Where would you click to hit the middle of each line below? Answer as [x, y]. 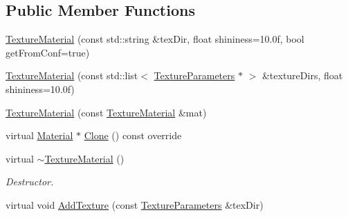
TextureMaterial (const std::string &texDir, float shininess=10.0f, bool [155, 39]
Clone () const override [133, 135]
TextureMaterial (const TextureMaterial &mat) [106, 112]
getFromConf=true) [48, 52]
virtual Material [39, 135]
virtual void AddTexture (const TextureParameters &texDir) [135, 204]
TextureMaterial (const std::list [72, 75]
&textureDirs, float [302, 75]
